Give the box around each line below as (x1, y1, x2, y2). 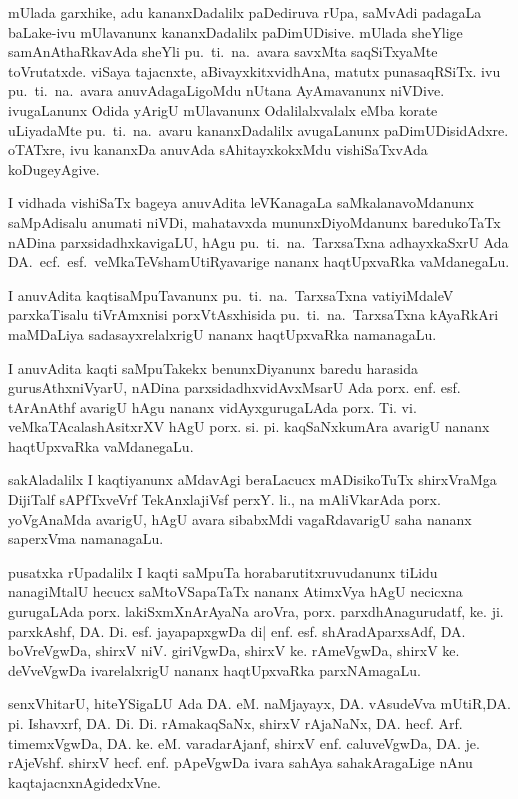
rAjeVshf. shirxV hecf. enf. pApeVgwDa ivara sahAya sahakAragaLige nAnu (8, 752, 473, 773)
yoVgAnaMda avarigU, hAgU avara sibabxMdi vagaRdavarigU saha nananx (8, 508, 472, 529)
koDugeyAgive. (8, 158, 100, 179)
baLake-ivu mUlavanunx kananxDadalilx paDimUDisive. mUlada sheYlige (8, 21, 463, 42)
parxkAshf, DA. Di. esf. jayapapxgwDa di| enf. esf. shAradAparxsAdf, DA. (8, 620, 466, 641)
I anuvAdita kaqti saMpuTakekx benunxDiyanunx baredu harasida (8, 357, 419, 378)
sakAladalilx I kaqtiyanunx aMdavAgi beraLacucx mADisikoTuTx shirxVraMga (8, 469, 497, 490)
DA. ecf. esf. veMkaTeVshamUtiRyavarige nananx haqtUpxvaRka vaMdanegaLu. (8, 251, 510, 272)
